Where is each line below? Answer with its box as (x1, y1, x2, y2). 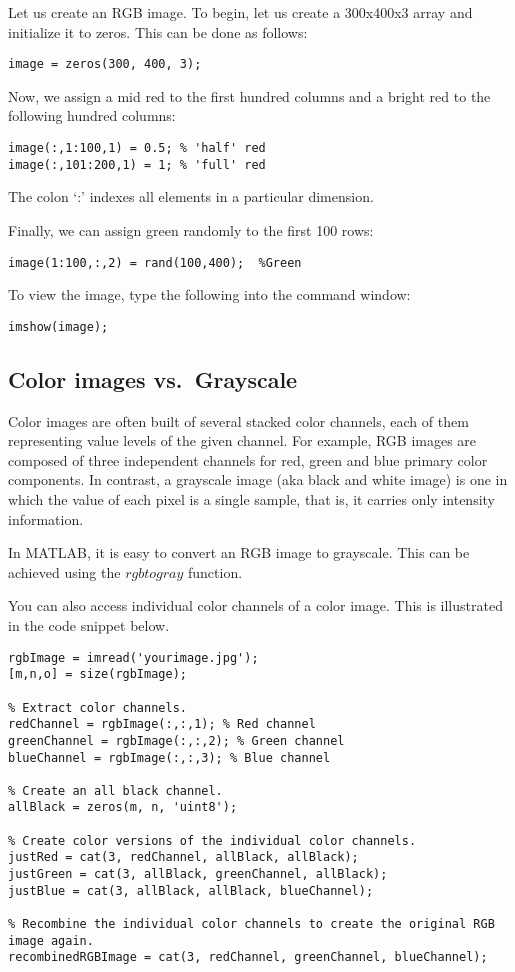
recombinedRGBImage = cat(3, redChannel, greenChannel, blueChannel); (8, 950, 488, 965)
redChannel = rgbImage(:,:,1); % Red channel (8, 717, 316, 732)
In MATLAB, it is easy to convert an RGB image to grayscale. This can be (8, 542, 470, 563)
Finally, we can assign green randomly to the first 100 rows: (8, 219, 374, 240)
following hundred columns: (8, 105, 176, 126)
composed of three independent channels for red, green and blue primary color (8, 449, 488, 470)
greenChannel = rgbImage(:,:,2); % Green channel (8, 733, 345, 748)
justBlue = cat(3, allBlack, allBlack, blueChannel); (8, 883, 374, 898)
